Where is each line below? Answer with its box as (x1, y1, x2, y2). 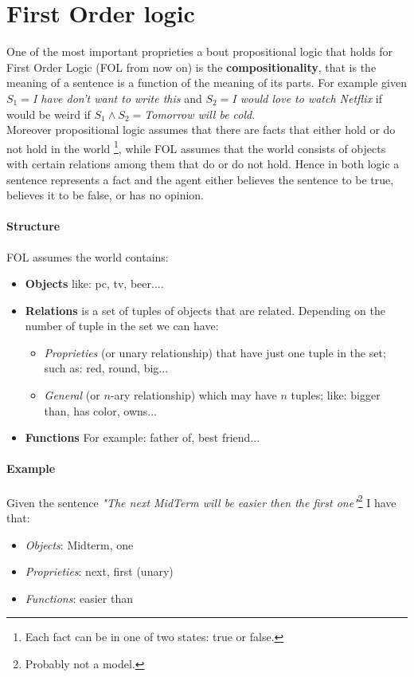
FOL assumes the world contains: (6, 248, 169, 265)
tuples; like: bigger (291, 387, 381, 403)
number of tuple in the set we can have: (25, 317, 219, 334)
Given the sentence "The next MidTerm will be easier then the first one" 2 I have (6, 491, 396, 510)
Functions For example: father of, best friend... (25, 429, 260, 446)
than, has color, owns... (44, 402, 157, 419)
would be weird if (6, 105, 91, 122)
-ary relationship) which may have (110, 387, 277, 403)
